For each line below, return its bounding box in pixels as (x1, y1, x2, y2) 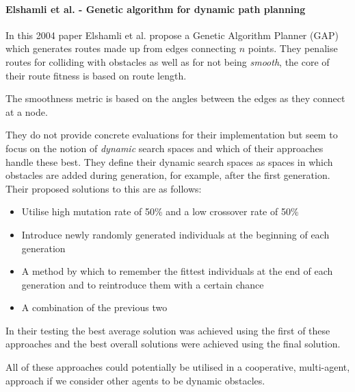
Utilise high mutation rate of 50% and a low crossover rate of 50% (21, 204, 299, 219)
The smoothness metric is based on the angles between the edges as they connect (5, 91, 345, 106)
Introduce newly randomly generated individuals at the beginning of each (21, 227, 330, 241)
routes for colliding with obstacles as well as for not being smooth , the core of (5, 54, 330, 69)
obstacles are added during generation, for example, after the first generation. (5, 168, 330, 182)
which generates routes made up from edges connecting (5, 41, 237, 56)
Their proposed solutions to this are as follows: (5, 181, 202, 195)
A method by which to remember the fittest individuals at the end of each (21, 264, 333, 278)
